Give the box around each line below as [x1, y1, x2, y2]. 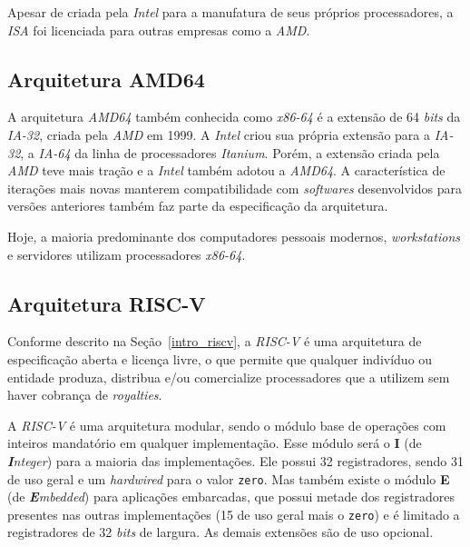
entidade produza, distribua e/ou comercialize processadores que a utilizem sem [7, 367, 450, 386]
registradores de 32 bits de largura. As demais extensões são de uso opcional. [7, 522, 434, 542]
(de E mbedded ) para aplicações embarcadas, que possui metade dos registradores [7, 487, 455, 506]
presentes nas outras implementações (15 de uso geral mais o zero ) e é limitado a [7, 504, 460, 523]
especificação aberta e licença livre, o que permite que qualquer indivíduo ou [7, 349, 433, 368]
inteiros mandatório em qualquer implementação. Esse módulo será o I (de [7, 433, 422, 453]
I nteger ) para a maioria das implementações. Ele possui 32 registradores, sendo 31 [7, 451, 465, 470]
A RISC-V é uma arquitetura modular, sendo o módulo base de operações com [7, 415, 446, 434]
